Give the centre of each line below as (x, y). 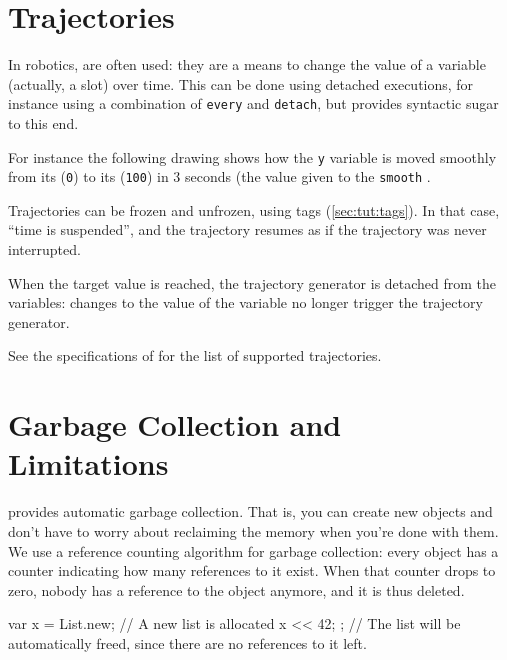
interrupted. (44, 249)
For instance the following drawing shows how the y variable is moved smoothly (252, 156)
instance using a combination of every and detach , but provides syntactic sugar (253, 103)
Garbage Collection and (175, 424)
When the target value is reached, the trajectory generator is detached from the (252, 282)
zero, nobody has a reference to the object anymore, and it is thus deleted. (236, 589)
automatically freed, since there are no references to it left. (187, 642)
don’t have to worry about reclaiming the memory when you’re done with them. (253, 530)
